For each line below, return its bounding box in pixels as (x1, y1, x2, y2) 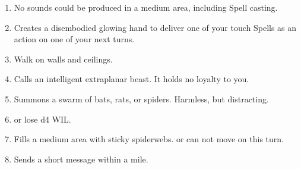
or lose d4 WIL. (14, 112, 71, 125)
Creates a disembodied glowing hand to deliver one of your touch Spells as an (14, 21, 297, 33)
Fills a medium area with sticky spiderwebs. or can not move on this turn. (14, 133, 284, 145)
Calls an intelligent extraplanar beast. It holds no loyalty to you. (14, 73, 249, 85)
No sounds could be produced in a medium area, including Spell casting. (14, 1, 278, 13)
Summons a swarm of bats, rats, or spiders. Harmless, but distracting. (14, 92, 269, 105)
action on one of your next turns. (14, 33, 135, 45)
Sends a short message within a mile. (14, 152, 148, 165)
